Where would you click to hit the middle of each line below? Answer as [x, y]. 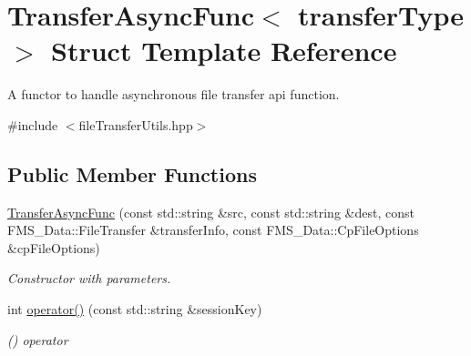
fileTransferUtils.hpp [136, 124]
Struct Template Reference [224, 51]
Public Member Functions [132, 173]
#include [33, 124]
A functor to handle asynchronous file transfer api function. [174, 94]
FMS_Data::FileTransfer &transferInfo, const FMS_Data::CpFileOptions [213, 230]
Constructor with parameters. [89, 278]
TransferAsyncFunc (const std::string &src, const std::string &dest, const [211, 212]
